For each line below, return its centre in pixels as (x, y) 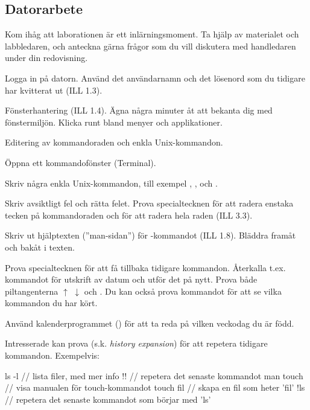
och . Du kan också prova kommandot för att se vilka (183, 291)
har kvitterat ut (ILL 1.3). (54, 90)
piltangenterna (32, 291)
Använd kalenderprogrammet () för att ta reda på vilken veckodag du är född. (150, 323)
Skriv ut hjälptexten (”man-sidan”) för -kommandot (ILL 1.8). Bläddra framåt (150, 235)
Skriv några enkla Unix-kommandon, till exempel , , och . (111, 183)
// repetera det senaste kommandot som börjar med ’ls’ (108, 399)
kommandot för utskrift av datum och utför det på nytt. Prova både (131, 279)
